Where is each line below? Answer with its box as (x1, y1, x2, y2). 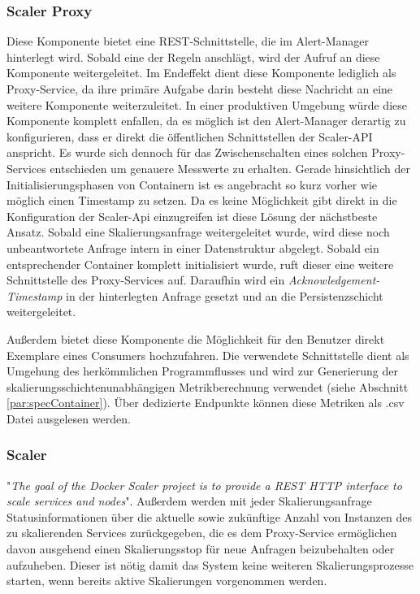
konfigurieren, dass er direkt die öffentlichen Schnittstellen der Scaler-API (6, 128, 373, 145)
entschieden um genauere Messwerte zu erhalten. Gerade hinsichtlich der (50, 159, 410, 176)
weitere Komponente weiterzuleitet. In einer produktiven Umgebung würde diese (6, 96, 407, 113)
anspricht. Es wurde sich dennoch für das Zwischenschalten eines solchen (6, 144, 368, 161)
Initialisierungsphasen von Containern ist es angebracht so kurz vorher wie (6, 176, 378, 193)
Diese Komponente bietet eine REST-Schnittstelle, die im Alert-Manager (6, 33, 370, 50)
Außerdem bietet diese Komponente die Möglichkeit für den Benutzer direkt (6, 330, 385, 347)
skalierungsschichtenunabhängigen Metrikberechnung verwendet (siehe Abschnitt (6, 378, 409, 395)
